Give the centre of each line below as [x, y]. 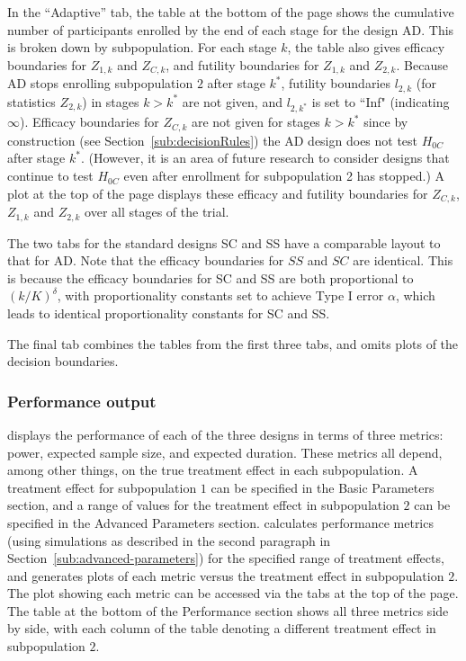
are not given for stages [255, 122]
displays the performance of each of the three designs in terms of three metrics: [225, 434]
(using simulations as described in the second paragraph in [169, 540]
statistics [31, 101]
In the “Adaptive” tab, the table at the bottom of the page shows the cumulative [231, 12]
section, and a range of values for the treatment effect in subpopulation [203, 505]
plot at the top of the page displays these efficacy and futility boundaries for [218, 193]
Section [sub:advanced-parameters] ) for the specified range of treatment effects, [226, 558]
